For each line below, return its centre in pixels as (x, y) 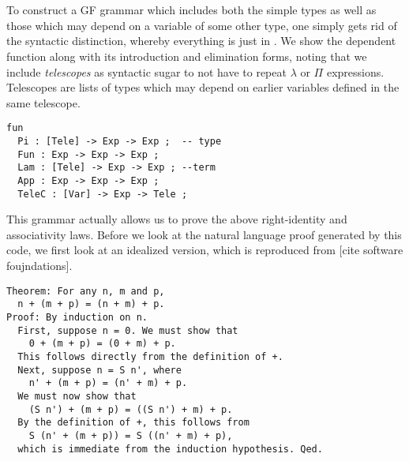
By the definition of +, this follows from (133, 423)
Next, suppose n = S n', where (99, 370)
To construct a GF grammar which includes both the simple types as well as (191, 10)
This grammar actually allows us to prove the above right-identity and (177, 219)
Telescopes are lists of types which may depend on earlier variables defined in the (203, 87)
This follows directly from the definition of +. (150, 356)
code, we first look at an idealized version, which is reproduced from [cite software (205, 250)
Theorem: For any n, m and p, (86, 291)
